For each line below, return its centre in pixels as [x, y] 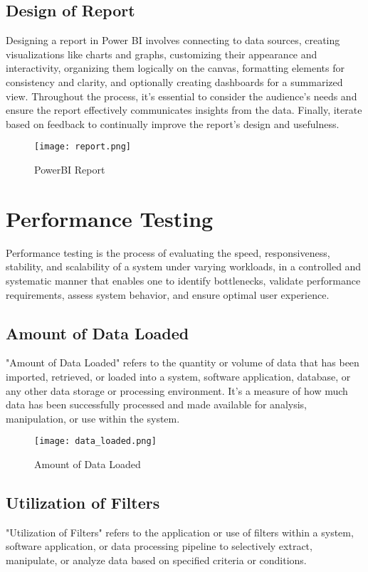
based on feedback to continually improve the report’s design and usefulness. [173, 123]
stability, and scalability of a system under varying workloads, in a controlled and [184, 266]
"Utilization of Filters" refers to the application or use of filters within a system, [180, 532]
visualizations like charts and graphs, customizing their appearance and [162, 54]
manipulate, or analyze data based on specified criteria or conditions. [156, 560]
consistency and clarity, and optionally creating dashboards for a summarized [174, 81]
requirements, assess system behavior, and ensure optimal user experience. [168, 294]
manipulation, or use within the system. [93, 418]
